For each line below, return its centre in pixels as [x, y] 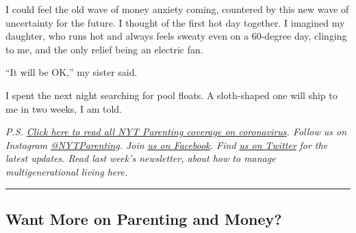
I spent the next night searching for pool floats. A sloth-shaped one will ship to [171, 95]
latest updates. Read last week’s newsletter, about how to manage [141, 158]
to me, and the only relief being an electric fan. [104, 49]
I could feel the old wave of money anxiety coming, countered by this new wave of [177, 9]
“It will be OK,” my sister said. [72, 72]
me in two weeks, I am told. [64, 108]
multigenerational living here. [67, 171]
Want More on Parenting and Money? [144, 218]
